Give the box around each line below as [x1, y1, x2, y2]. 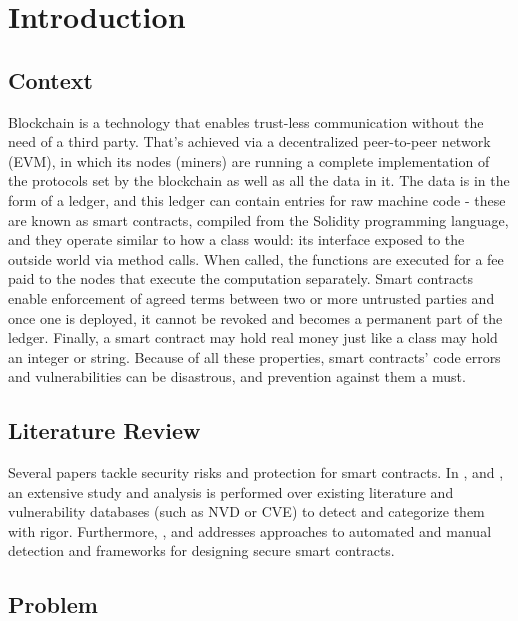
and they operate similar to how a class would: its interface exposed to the [8, 229, 465, 250]
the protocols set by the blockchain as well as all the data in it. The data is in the [8, 170, 510, 191]
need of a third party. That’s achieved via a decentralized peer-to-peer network [8, 131, 491, 152]
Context [8, 64, 93, 95]
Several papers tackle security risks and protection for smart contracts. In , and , [8, 462, 504, 483]
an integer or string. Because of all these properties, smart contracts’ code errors [8, 346, 501, 367]
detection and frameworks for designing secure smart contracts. [8, 540, 395, 561]
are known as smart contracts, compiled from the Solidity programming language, [8, 209, 509, 230]
